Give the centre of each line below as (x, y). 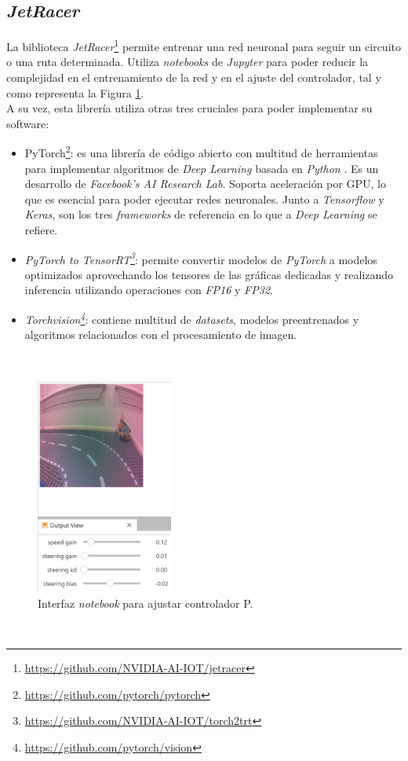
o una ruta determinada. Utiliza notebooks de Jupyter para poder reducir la (188, 62)
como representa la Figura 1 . (75, 92)
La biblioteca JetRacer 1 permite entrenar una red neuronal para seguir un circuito (204, 45)
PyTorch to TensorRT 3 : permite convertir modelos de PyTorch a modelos (201, 258)
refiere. (41, 230)
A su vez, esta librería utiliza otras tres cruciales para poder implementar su (189, 108)
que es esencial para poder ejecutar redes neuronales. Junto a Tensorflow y (204, 199)
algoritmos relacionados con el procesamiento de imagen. (161, 335)
